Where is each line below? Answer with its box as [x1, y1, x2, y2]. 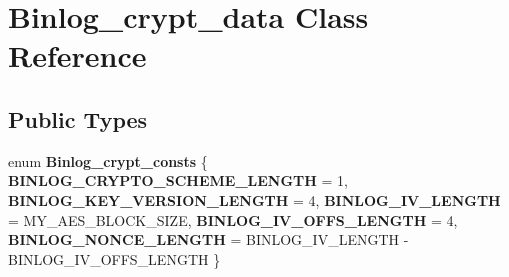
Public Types [8, 103, 148, 134]
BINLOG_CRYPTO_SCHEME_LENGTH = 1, [8, 170, 349, 191]
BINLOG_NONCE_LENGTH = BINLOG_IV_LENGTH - [8, 229, 409, 250]
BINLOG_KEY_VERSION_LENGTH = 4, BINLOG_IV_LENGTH [8, 189, 501, 210]
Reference [8, 35, 147, 76]
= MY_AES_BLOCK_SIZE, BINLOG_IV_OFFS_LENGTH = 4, [8, 209, 458, 230]
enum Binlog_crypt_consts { [8, 150, 208, 171]
